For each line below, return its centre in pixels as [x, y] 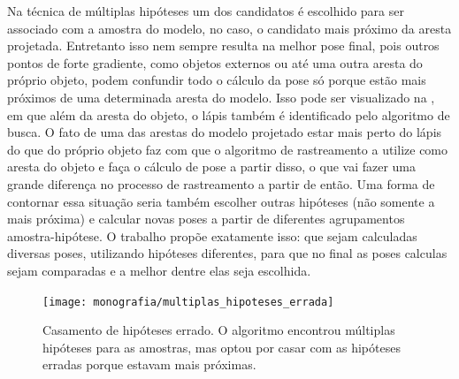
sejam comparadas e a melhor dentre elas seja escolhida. [159, 270]
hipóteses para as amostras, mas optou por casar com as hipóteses [222, 347]
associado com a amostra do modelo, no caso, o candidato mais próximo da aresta [229, 28]
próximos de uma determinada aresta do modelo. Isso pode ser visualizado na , [221, 97]
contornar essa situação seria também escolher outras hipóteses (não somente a [221, 201]
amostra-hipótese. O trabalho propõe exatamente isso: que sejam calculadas [212, 235]
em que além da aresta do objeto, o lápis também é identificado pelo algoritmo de [229, 114]
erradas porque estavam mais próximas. [149, 364]
